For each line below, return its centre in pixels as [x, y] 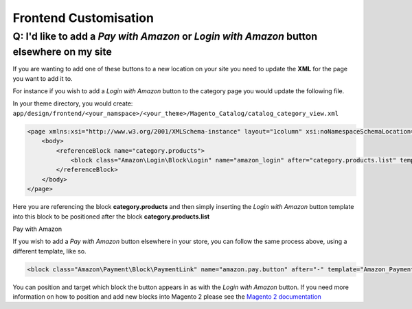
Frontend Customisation [83, 18]
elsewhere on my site [62, 52]
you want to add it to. [43, 78]
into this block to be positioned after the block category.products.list [111, 217]
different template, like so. [49, 251]
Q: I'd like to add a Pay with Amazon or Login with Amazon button [165, 36]
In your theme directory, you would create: [73, 103]
